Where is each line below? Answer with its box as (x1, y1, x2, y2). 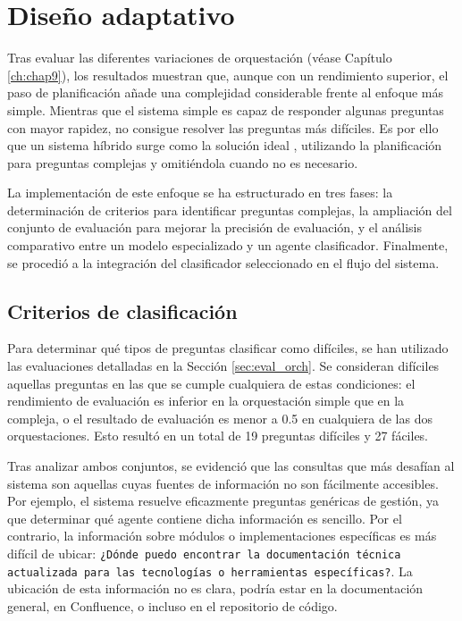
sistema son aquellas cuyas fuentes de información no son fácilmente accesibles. (7, 474, 439, 492)
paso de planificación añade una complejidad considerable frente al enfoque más (7, 83, 443, 102)
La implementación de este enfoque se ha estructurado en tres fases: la (7, 183, 393, 202)
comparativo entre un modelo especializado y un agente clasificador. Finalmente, (7, 236, 449, 255)
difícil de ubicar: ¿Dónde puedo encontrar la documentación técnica (7, 543, 401, 562)
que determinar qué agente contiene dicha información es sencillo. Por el (7, 508, 402, 527)
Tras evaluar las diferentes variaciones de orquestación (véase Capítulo (7, 48, 392, 67)
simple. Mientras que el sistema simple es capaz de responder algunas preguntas (7, 100, 444, 119)
